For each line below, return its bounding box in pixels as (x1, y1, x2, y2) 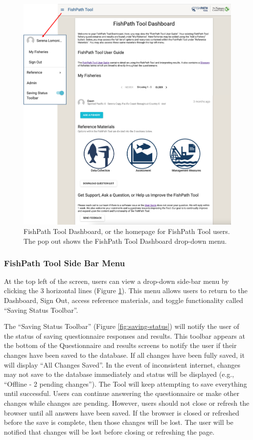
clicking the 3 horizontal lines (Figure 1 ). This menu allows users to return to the (4, 285, 248, 296)
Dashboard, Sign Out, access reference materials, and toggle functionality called (4, 295, 243, 305)
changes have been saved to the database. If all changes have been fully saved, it (4, 350, 245, 360)
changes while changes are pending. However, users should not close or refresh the (4, 397, 250, 408)
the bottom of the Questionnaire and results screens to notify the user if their (4, 340, 237, 350)
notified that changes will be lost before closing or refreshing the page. (4, 426, 215, 437)
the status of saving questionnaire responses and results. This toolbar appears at (4, 330, 245, 341)
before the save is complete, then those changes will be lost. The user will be (4, 417, 233, 427)
